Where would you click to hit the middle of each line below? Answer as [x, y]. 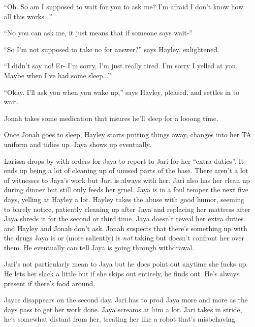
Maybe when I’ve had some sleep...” [58, 75]
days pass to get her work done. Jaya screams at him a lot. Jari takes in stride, [123, 309]
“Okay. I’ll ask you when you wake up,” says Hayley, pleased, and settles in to [122, 92]
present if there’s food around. [50, 283]
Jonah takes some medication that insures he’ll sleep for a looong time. [111, 118]
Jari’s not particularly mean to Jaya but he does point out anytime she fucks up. [126, 264]
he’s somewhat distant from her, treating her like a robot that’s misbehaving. [121, 319]
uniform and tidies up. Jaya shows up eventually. [78, 144]
